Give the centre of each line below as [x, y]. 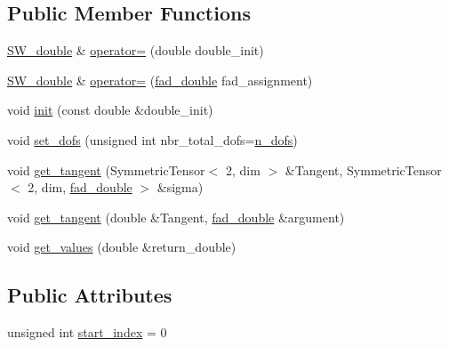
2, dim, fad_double [80, 187]
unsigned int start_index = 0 [87, 332]
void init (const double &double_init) [110, 110]
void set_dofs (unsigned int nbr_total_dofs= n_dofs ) [152, 139]
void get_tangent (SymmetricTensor [106, 169]
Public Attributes [90, 295]
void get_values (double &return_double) [122, 247]
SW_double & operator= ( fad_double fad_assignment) [160, 80]
